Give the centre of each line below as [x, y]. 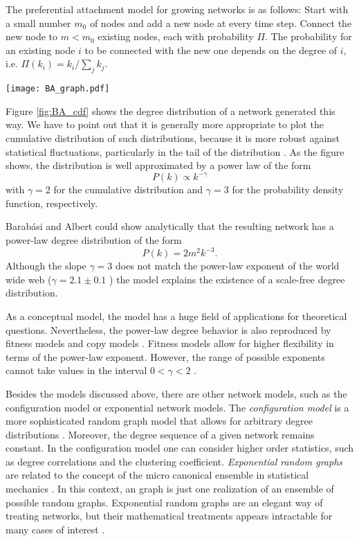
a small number [38, 23]
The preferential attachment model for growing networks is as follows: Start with [177, 9]
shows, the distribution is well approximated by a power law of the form [158, 165]
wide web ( [29, 279]
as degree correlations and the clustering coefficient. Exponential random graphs [174, 461]
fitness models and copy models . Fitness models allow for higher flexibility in [170, 343]
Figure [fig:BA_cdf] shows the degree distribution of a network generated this [171, 110]
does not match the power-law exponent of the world [228, 266]
